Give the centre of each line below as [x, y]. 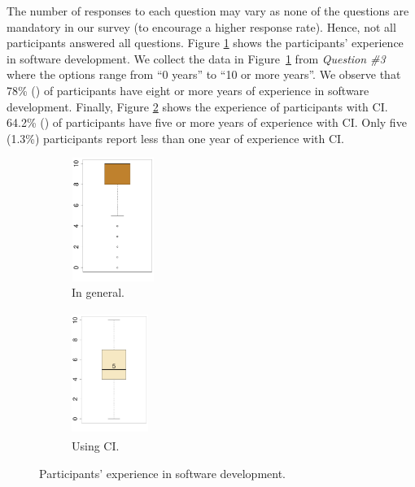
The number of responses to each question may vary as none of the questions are [208, 11]
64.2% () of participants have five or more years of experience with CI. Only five [207, 122]
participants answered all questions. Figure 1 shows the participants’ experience [205, 43]
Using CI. [96, 446]
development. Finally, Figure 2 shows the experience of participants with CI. [197, 106]
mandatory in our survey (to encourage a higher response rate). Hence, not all [201, 26]
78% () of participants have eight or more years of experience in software [188, 90]
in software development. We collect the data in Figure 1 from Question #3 [196, 58]
